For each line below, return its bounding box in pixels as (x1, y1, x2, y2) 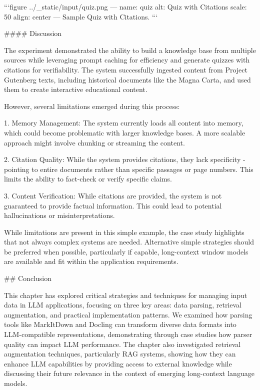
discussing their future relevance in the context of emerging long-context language (4, 368, 254, 378)
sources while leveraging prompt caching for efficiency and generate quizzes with (4, 54, 250, 65)
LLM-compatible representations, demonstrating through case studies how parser (4, 329, 252, 339)
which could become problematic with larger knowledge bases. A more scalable (4, 127, 245, 137)
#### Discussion (4, 28, 62, 38)
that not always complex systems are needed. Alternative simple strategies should (4, 236, 254, 247)
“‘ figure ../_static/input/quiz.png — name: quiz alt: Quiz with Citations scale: (4, 1, 247, 11)
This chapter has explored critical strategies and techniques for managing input (4, 289, 247, 300)
